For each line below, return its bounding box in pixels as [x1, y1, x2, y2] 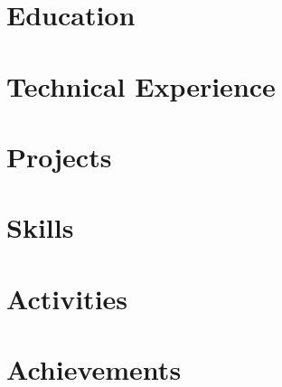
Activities [6, 279, 128, 316]
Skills [6, 209, 74, 246]
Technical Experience [6, 67, 276, 104]
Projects [6, 137, 112, 175]
